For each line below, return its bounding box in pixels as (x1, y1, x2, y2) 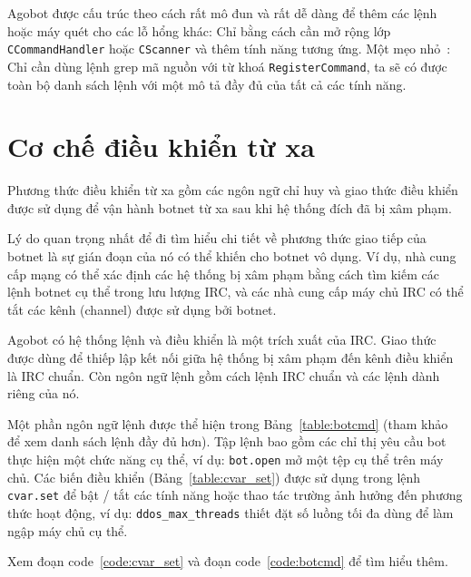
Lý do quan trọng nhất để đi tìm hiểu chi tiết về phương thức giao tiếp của (7, 229, 427, 248)
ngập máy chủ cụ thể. (7, 521, 128, 540)
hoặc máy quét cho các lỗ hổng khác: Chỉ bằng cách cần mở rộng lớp (7, 21, 391, 40)
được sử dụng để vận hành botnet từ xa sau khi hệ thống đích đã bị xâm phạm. (7, 198, 452, 217)
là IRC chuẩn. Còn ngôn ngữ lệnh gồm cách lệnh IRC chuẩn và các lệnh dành (7, 366, 440, 385)
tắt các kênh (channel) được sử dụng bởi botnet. (7, 299, 277, 318)
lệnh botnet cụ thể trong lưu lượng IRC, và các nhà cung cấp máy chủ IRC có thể (7, 282, 464, 301)
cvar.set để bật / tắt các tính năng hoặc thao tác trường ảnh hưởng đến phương (7, 485, 463, 504)
